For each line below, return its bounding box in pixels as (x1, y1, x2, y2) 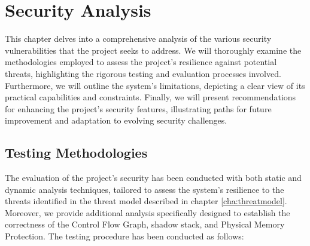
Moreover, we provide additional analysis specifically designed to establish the (5, 206, 290, 219)
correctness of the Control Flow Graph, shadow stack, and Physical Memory (5, 218, 285, 230)
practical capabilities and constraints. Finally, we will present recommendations (5, 91, 296, 103)
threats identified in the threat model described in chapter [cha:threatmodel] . (5, 195, 287, 207)
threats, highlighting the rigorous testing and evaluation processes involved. (5, 67, 281, 79)
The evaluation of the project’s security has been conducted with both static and (5, 171, 302, 184)
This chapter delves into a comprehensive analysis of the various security (5, 32, 272, 45)
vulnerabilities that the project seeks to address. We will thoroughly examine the (5, 44, 302, 56)
